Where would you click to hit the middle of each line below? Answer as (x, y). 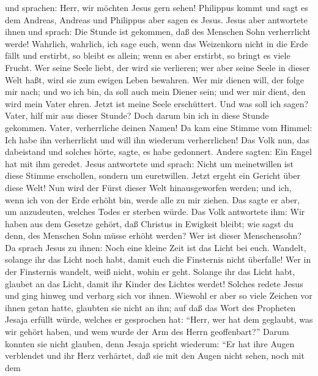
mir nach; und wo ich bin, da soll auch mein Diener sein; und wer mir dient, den (155, 92)
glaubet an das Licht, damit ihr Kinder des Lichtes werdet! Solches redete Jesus (154, 283)
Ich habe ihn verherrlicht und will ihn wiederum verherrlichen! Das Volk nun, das (157, 139)
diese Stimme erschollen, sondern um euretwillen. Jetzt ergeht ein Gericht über (153, 175)
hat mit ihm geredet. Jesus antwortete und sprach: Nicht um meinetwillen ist (149, 163)
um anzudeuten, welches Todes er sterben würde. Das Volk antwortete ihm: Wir (155, 212)
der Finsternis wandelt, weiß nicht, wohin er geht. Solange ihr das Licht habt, (150, 272)
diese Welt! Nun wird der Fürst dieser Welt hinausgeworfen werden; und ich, (148, 187)
